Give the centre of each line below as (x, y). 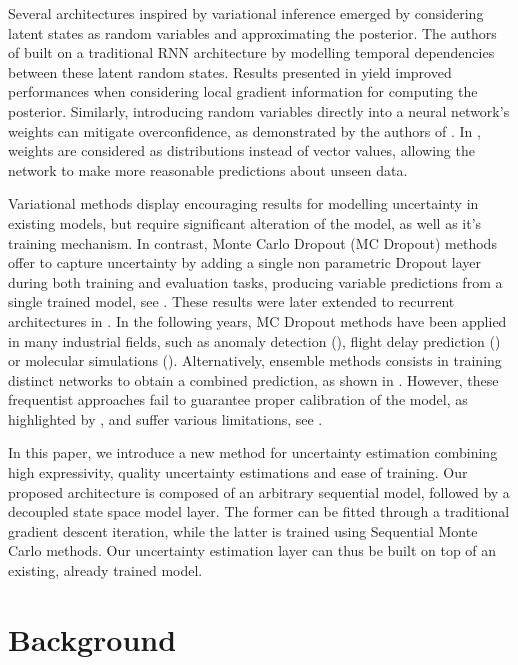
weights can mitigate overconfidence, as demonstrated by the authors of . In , (244, 130)
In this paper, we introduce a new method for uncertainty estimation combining (253, 452)
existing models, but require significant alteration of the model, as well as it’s (245, 222)
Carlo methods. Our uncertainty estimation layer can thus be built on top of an (252, 550)
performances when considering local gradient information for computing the (243, 91)
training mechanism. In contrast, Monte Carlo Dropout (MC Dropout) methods (252, 242)
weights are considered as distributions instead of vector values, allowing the (241, 150)
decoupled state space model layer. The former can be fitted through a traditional (259, 511)
